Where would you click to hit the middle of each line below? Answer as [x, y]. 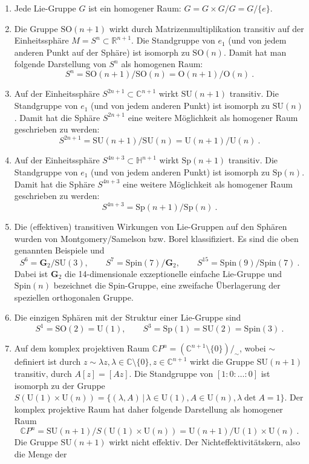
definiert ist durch [47, 361]
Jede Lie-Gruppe [45, 8]
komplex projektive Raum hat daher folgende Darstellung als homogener [148, 409]
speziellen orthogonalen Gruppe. [74, 297]
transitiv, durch [43, 373]
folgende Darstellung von [60, 64]
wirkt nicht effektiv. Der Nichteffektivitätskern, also [205, 442]
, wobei [253, 348]
